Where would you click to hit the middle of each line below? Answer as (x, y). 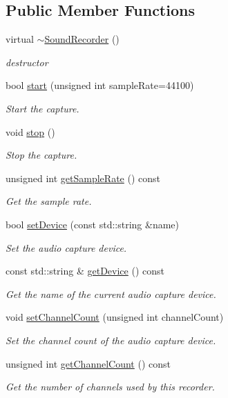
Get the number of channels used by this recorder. (110, 387)
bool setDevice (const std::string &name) (92, 224)
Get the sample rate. (49, 201)
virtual (20, 39)
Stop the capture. (41, 155)
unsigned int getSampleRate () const (83, 178)
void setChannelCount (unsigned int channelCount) (115, 317)
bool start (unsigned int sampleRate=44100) (100, 85)
